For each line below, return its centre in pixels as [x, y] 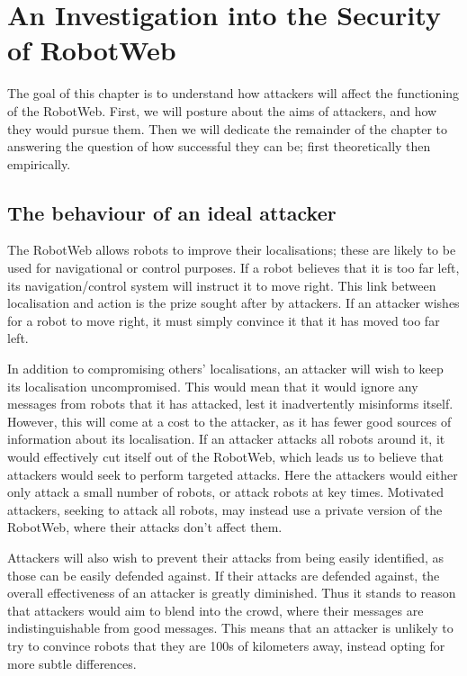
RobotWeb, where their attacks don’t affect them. [145, 527]
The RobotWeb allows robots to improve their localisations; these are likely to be [232, 250]
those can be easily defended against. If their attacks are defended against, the [224, 575]
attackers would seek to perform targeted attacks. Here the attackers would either [233, 474]
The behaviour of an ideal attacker [172, 212]
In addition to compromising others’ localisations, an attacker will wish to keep [225, 369]
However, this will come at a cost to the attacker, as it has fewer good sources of [229, 421]
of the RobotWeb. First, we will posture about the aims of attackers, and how [222, 110]
